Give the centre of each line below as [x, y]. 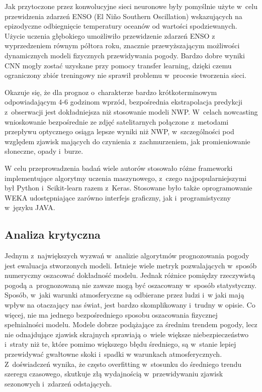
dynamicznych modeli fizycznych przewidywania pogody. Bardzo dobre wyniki [125, 55]
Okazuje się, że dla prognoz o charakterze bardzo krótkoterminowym [111, 92]
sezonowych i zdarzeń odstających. [58, 383]
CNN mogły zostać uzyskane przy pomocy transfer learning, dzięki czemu [118, 65]
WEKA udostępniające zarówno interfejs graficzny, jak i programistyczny [118, 197]
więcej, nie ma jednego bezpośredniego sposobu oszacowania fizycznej [111, 314]
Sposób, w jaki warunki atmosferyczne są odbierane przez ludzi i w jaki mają [124, 295]
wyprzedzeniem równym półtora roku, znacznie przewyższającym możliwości [122, 45]
